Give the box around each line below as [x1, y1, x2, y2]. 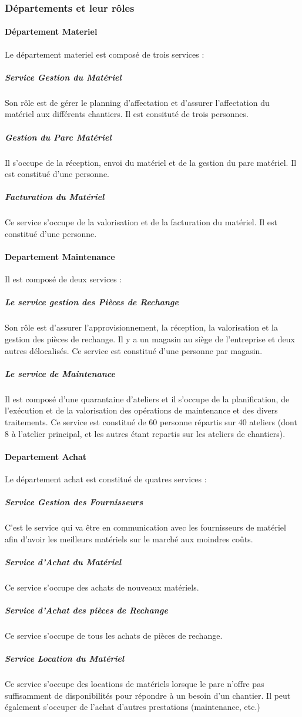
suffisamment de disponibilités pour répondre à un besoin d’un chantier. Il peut [5, 689, 291, 701]
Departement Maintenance [5, 251, 115, 263]
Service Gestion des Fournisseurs [5, 496, 143, 508]
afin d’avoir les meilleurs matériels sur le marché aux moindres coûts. [5, 532, 253, 545]
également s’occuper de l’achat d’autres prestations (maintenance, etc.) [5, 701, 260, 713]
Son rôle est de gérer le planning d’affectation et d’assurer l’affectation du [5, 96, 270, 108]
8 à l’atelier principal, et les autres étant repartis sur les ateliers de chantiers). [5, 427, 286, 439]
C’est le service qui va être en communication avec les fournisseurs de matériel [5, 521, 286, 533]
